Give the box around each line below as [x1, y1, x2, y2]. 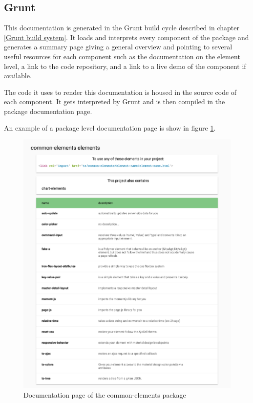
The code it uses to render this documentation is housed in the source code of [4, 87, 237, 97]
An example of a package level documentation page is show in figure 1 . [4, 122, 216, 133]
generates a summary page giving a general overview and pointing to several [4, 42, 232, 52]
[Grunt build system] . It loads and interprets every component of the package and [4, 32, 249, 42]
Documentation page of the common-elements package [23, 389, 186, 400]
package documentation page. [4, 106, 92, 116]
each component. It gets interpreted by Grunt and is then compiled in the [4, 96, 225, 107]
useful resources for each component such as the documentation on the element [4, 51, 240, 61]
